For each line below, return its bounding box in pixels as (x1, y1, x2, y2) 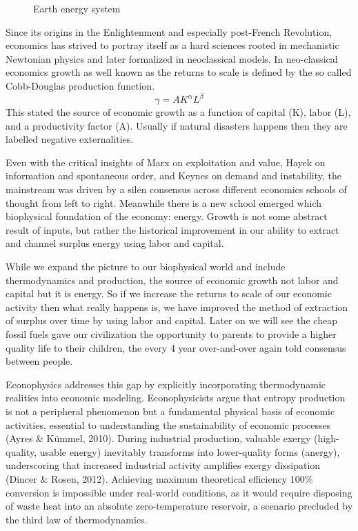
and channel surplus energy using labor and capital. (6, 236, 224, 250)
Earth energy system (33, 1, 121, 15)
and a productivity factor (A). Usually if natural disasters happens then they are (6, 118, 348, 132)
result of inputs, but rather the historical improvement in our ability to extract (6, 222, 339, 237)
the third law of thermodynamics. (6, 512, 148, 526)
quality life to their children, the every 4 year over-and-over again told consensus (6, 340, 346, 354)
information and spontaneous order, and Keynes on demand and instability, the (6, 168, 342, 183)
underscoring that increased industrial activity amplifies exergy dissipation (6, 458, 321, 472)
